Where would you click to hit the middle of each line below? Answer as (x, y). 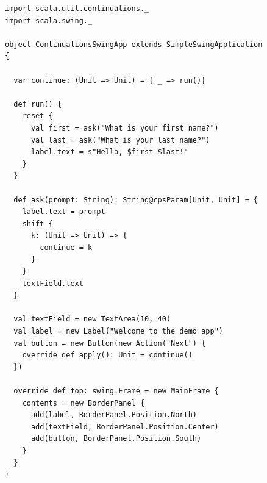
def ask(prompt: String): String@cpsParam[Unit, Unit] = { (136, 200)
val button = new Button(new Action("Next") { (110, 343)
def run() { (38, 104)
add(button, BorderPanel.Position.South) (116, 439)
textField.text (53, 283)
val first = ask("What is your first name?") (125, 128)
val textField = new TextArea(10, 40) (92, 319)
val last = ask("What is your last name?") (120, 140)
